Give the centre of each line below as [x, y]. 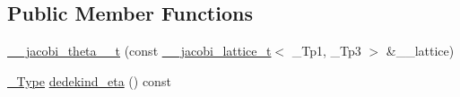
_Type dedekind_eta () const [89, 80]
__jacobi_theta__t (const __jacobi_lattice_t [139, 51]
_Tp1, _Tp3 [326, 51]
